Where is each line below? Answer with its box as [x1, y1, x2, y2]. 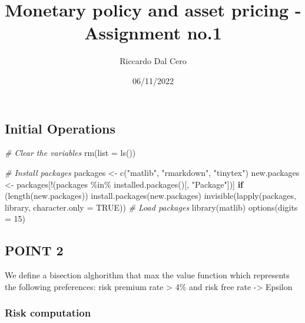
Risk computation [5, 305, 91, 320]
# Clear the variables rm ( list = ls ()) [5, 146, 136, 159]
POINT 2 [5, 241, 64, 259]
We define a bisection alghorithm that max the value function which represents [5, 269, 290, 281]
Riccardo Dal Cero [120, 55, 187, 67]
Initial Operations [5, 119, 115, 137]
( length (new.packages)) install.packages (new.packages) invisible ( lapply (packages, [5, 189, 296, 202]
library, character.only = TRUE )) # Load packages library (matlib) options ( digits [5, 201, 298, 213]
